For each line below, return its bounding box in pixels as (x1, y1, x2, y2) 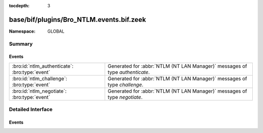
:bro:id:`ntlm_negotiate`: (12, 88, 67, 95)
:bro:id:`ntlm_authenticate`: (12, 62, 74, 69)
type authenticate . (108, 69, 150, 76)
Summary (9, 40, 33, 47)
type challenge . (108, 81, 144, 88)
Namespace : (9, 28, 36, 34)
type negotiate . (108, 94, 143, 100)
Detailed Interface (9, 106, 53, 113)
